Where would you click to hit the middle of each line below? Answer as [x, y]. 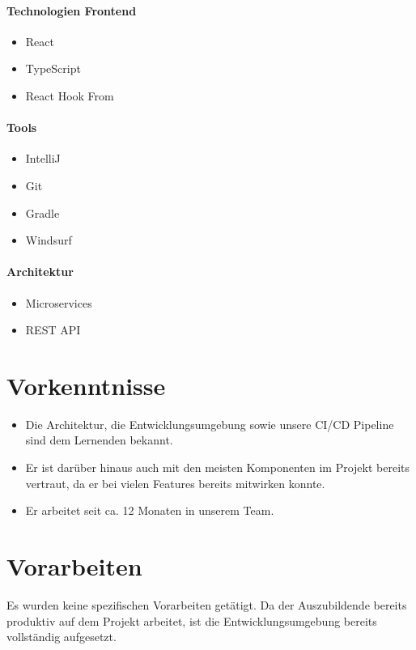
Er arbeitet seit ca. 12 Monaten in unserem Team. [150, 510]
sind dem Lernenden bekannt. [99, 440]
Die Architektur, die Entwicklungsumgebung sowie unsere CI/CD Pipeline [210, 424]
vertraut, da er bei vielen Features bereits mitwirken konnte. [175, 483]
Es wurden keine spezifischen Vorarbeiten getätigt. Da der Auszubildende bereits [207, 604]
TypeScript [53, 68]
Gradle [42, 212]
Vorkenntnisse [86, 385]
